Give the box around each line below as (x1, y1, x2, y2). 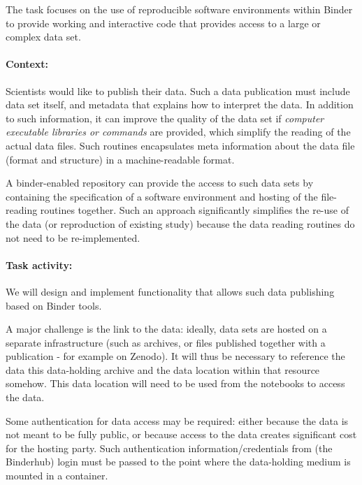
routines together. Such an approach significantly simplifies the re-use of (40, 203, 349, 217)
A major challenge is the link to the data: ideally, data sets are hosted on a (6, 321, 327, 336)
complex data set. (6, 29, 81, 44)
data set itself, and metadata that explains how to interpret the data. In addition (6, 97, 354, 112)
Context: (6, 57, 49, 71)
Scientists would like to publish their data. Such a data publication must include (6, 83, 350, 98)
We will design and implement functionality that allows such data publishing (6, 284, 335, 298)
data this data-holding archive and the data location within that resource (6, 362, 320, 377)
